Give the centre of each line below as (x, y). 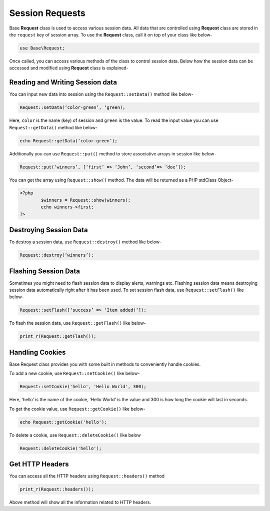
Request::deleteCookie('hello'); (61, 448)
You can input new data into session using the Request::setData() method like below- (101, 94)
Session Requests (47, 13)
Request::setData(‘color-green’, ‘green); (72, 108)
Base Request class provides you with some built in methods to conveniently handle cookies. (105, 364)
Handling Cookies (37, 352)
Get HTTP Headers (39, 464)
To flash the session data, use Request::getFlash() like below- (77, 323)
